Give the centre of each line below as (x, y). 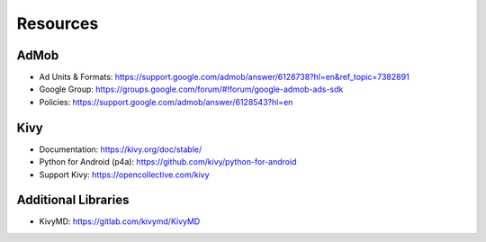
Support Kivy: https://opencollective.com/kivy (125, 175)
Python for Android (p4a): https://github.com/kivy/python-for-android (168, 162)
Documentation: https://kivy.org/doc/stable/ (121, 149)
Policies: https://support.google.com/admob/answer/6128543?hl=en (166, 102)
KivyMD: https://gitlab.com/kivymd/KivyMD (120, 221)
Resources (58, 23)
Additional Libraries (73, 200)
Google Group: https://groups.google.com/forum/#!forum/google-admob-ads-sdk (191, 89)
